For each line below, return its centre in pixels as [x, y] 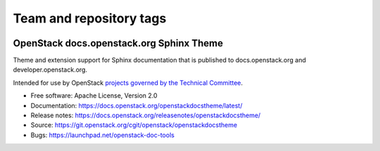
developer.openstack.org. [50, 70]
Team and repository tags [90, 18]
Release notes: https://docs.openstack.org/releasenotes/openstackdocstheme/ [146, 115]
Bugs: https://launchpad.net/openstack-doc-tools [103, 135]
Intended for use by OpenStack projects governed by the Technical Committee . [128, 83]
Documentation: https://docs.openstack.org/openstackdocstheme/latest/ [137, 105]
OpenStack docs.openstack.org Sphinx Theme [118, 43]
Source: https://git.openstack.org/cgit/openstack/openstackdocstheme [134, 125]
